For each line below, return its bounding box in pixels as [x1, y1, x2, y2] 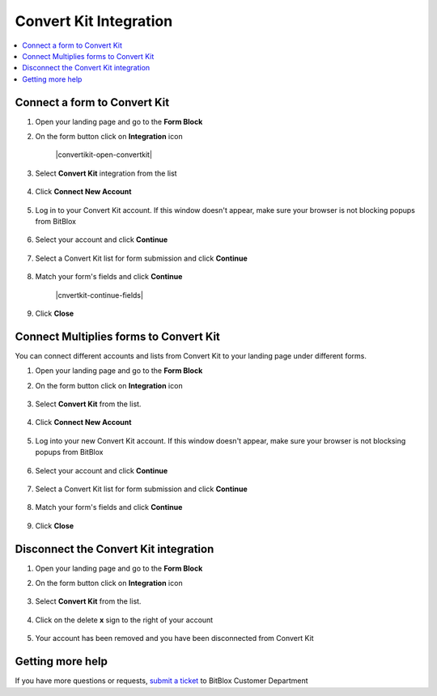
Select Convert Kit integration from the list [35, 168, 177, 178]
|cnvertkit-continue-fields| [55, 290, 143, 299]
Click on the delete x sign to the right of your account [35, 615, 214, 625]
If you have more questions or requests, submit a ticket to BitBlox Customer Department [15, 676, 308, 685]
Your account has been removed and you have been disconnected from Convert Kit [35, 634, 315, 643]
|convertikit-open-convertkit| [55, 150, 153, 159]
